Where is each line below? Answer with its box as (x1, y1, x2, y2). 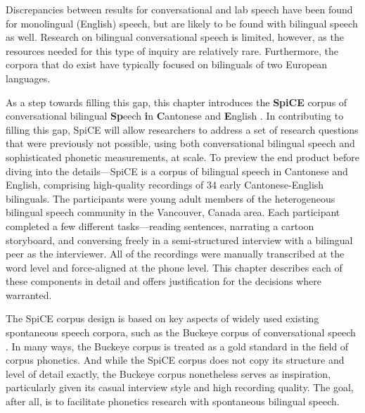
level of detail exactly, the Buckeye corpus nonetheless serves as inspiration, (6, 366, 331, 381)
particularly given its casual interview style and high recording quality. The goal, (6, 380, 354, 395)
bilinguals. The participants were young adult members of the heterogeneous (6, 191, 335, 205)
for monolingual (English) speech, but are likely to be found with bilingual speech (6, 15, 358, 30)
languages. (6, 70, 51, 85)
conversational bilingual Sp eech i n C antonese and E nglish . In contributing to (6, 108, 344, 123)
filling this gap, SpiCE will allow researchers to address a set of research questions (6, 122, 359, 136)
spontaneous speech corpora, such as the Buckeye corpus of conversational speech (6, 325, 356, 340)
